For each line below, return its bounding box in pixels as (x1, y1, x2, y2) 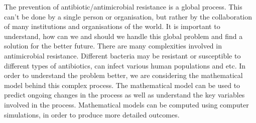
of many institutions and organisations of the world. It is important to (4, 21, 220, 31)
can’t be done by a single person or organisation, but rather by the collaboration (4, 11, 252, 21)
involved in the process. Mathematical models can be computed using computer (4, 99, 249, 109)
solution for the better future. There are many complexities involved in (4, 40, 222, 51)
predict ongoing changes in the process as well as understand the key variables (4, 89, 245, 100)
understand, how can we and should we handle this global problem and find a (4, 30, 243, 41)
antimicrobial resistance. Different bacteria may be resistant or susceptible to (4, 50, 241, 60)
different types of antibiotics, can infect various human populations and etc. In (4, 60, 246, 70)
